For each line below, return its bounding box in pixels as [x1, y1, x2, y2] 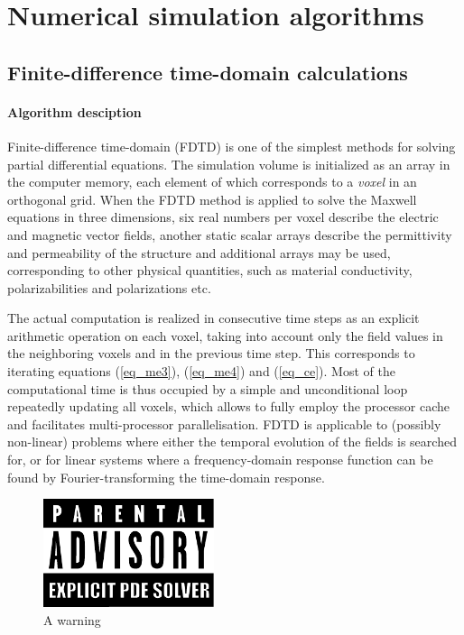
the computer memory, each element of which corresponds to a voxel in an [7, 172, 417, 191]
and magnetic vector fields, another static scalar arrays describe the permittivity [7, 225, 452, 244]
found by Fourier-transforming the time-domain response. [7, 467, 325, 486]
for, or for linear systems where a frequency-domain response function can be [7, 450, 433, 469]
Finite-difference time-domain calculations [7, 58, 408, 86]
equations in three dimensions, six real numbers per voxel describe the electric [7, 207, 439, 226]
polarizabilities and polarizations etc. [7, 278, 211, 297]
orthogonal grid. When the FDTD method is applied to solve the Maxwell [7, 189, 417, 208]
